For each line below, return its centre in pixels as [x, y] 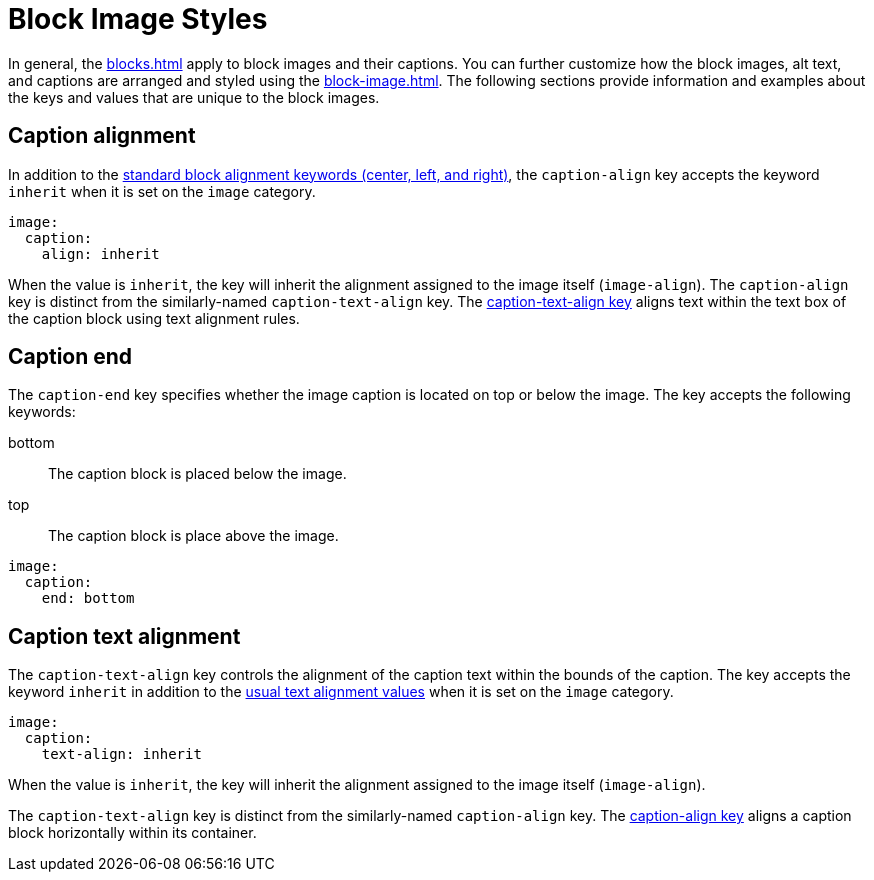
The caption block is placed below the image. [197, 474]
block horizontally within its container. [132, 833]
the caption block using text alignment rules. [154, 318]
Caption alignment [102, 136]
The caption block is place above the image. [193, 536]
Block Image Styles [138, 19]
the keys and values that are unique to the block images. [194, 97]
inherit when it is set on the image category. [162, 191]
